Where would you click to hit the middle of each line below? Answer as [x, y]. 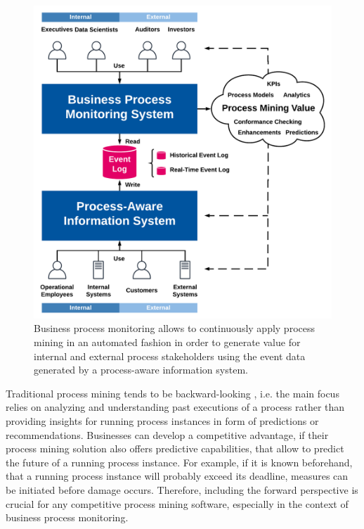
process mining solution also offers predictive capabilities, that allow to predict [175, 448]
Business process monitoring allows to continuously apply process [174, 328]
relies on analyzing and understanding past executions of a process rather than [175, 407]
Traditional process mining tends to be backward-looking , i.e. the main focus [173, 393]
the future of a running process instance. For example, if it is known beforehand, [179, 462]
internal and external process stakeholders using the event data [170, 356]
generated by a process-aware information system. [141, 370]
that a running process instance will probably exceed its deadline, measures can [177, 476]
